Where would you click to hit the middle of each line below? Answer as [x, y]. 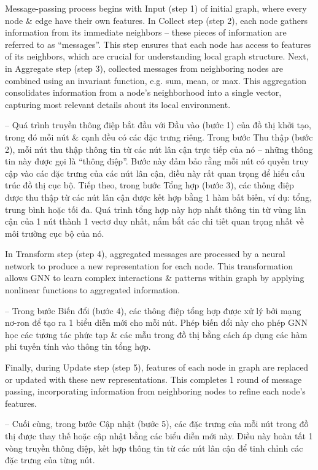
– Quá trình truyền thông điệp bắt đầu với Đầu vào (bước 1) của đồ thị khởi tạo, [158, 125]
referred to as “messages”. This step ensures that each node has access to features [158, 44]
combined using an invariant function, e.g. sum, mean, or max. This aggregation [156, 80]
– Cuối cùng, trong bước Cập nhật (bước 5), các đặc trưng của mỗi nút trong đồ [157, 424]
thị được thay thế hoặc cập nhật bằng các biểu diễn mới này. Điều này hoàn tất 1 [159, 436]
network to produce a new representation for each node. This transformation [149, 265]
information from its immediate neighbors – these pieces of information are [146, 32]
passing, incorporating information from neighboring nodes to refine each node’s [155, 391]
